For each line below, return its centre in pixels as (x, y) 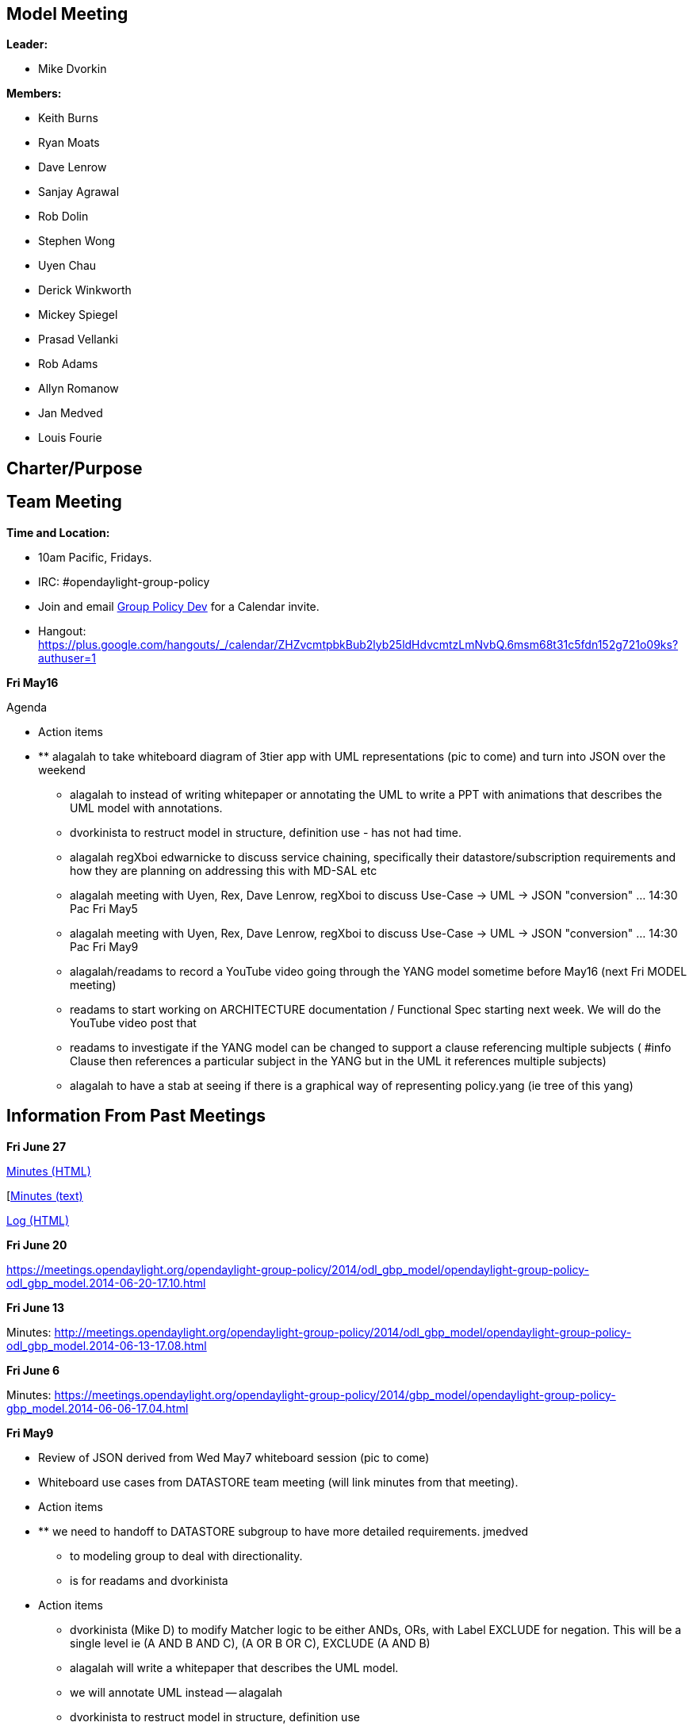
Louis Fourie (70, 438)
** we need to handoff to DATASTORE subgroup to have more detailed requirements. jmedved (283, 1531)
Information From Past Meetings (136, 1116)
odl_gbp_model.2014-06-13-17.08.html (107, 1345)
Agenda (27, 707)
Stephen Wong (77, 241)
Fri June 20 (37, 1245)
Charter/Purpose (75, 468)
